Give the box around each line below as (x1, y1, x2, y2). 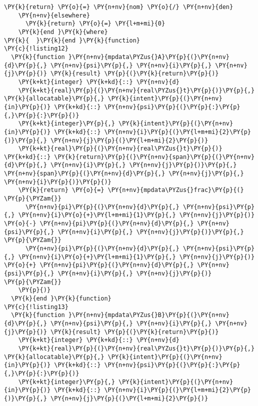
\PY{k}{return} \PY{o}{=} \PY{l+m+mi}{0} (25, 20, 165, 27)
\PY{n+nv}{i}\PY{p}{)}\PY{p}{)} (4, 178, 111, 185)
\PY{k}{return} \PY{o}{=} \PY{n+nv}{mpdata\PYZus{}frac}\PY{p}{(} (18, 186, 244, 194)
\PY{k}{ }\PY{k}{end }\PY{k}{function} (4, 36, 140, 44)
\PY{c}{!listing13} (4, 303, 68, 310)
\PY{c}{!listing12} (4, 45, 68, 52)
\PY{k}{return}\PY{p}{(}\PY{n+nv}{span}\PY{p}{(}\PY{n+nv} (54, 153, 255, 160)
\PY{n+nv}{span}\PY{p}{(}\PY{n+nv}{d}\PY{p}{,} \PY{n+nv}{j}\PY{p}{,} (4, 170, 244, 177)
